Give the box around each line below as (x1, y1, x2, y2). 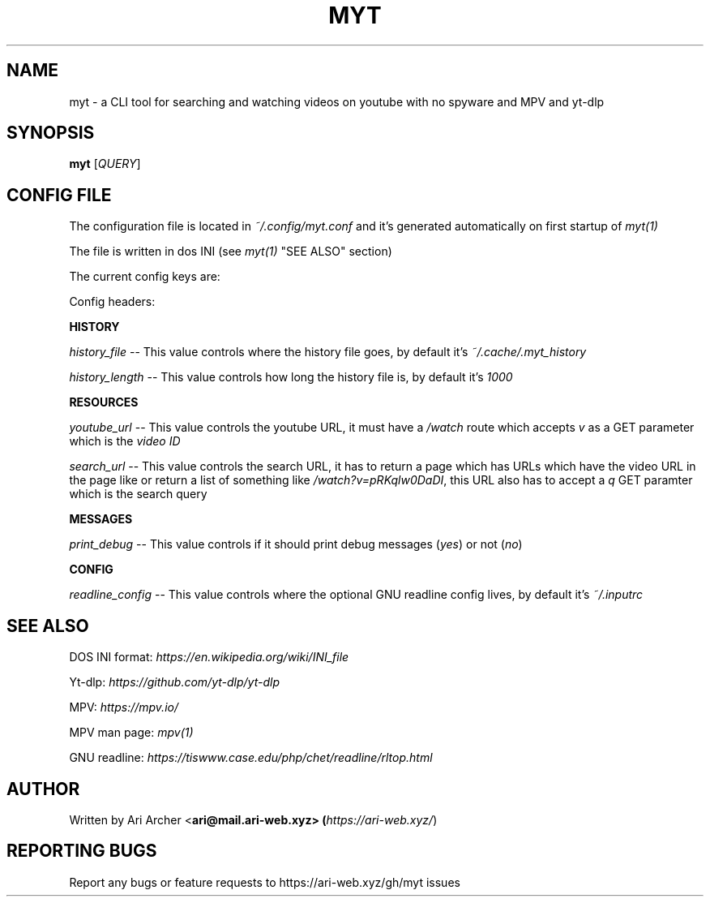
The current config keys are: (69, 269, 220, 284)
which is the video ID (69, 434, 181, 449)
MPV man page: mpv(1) (69, 725, 194, 740)
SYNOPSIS (6, 123, 95, 144)
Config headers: (69, 295, 156, 309)
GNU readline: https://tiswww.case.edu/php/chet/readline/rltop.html (69, 750, 433, 765)
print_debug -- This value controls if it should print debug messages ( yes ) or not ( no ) (69, 537, 523, 552)
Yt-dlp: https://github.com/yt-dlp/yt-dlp (69, 675, 280, 690)
